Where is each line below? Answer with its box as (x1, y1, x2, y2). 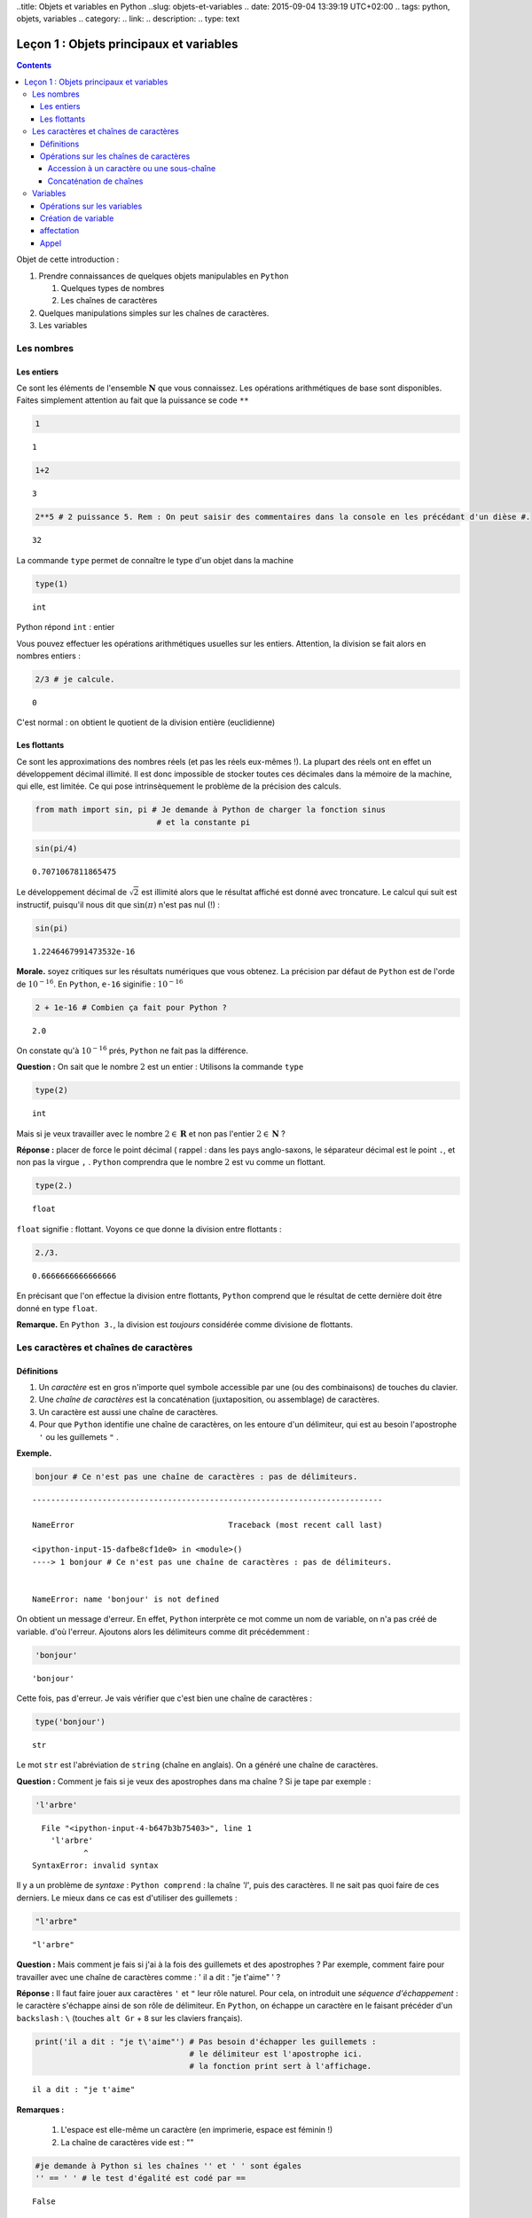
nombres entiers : (16, 650, 82, 661)
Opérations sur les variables (40, 201, 143, 211)
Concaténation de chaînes (47, 176, 144, 186)
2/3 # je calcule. (35, 674, 115, 684)
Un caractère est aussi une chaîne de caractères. (38, 1406, 219, 1417)
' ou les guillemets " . (38, 1431, 119, 1442)
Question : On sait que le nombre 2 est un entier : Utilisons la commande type (16, 1061, 304, 1073)
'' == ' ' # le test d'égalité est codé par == (35, 2174, 246, 2183)
